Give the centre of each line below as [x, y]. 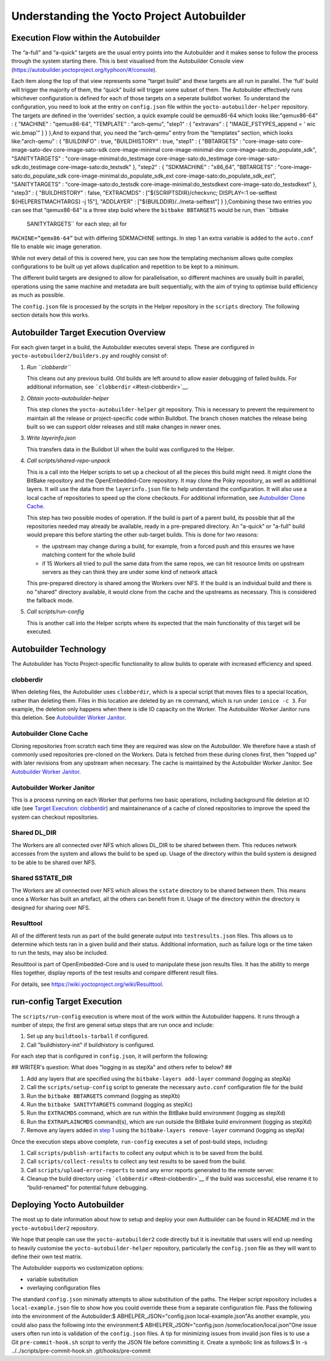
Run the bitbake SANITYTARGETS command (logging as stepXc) [110, 1105]
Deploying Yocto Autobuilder [68, 1205]
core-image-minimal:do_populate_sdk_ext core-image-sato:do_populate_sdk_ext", [172, 176]
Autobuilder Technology [59, 649]
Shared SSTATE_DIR [42, 878]
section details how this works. [51, 315]
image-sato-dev [32, 150]
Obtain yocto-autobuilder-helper [68, 398]
